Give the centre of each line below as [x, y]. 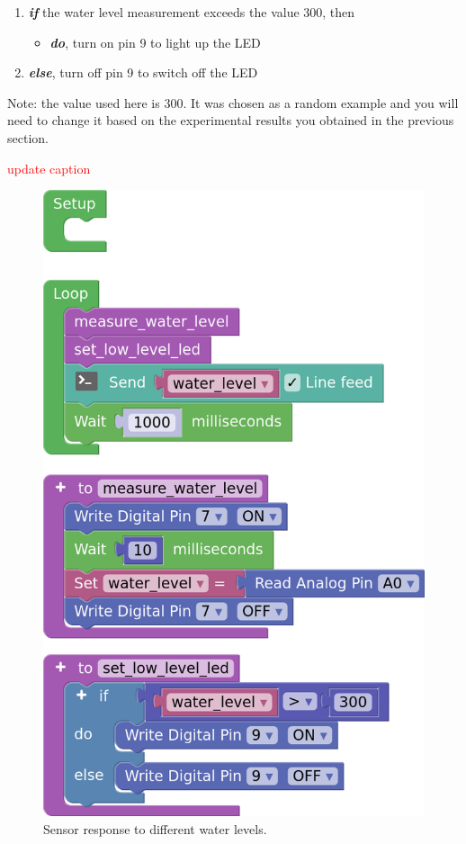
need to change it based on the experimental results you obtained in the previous [231, 120]
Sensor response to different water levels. [155, 828]
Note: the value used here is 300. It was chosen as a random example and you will [233, 102]
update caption [49, 168]
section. [28, 137]
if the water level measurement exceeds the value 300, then [192, 12]
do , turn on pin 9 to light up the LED [155, 42]
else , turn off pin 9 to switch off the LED [143, 72]
